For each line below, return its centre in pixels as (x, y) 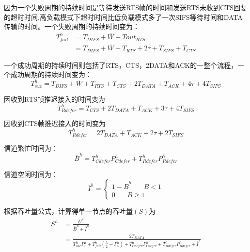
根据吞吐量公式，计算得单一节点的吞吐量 (68, 211)
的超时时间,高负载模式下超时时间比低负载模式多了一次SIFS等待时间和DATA (123, 17)
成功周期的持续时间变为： (51, 74)
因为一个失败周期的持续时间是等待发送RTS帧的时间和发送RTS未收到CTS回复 (126, 7)
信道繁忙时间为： (31, 148)
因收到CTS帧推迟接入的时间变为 (55, 123)
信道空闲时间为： (31, 174)
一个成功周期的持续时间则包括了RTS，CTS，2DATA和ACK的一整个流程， (121, 65)
